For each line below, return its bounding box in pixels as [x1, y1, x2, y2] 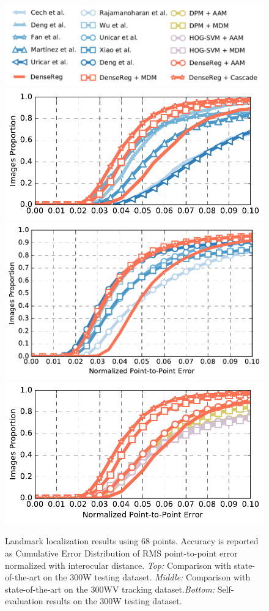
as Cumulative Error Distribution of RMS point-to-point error [5, 546, 238, 559]
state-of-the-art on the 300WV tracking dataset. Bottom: [5, 582, 215, 595]
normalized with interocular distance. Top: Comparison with [5, 558, 232, 571]
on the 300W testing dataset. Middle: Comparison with [43, 571, 251, 583]
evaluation [5, 594, 43, 607]
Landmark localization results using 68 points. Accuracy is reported [5, 534, 259, 547]
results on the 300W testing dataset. [46, 594, 182, 607]
